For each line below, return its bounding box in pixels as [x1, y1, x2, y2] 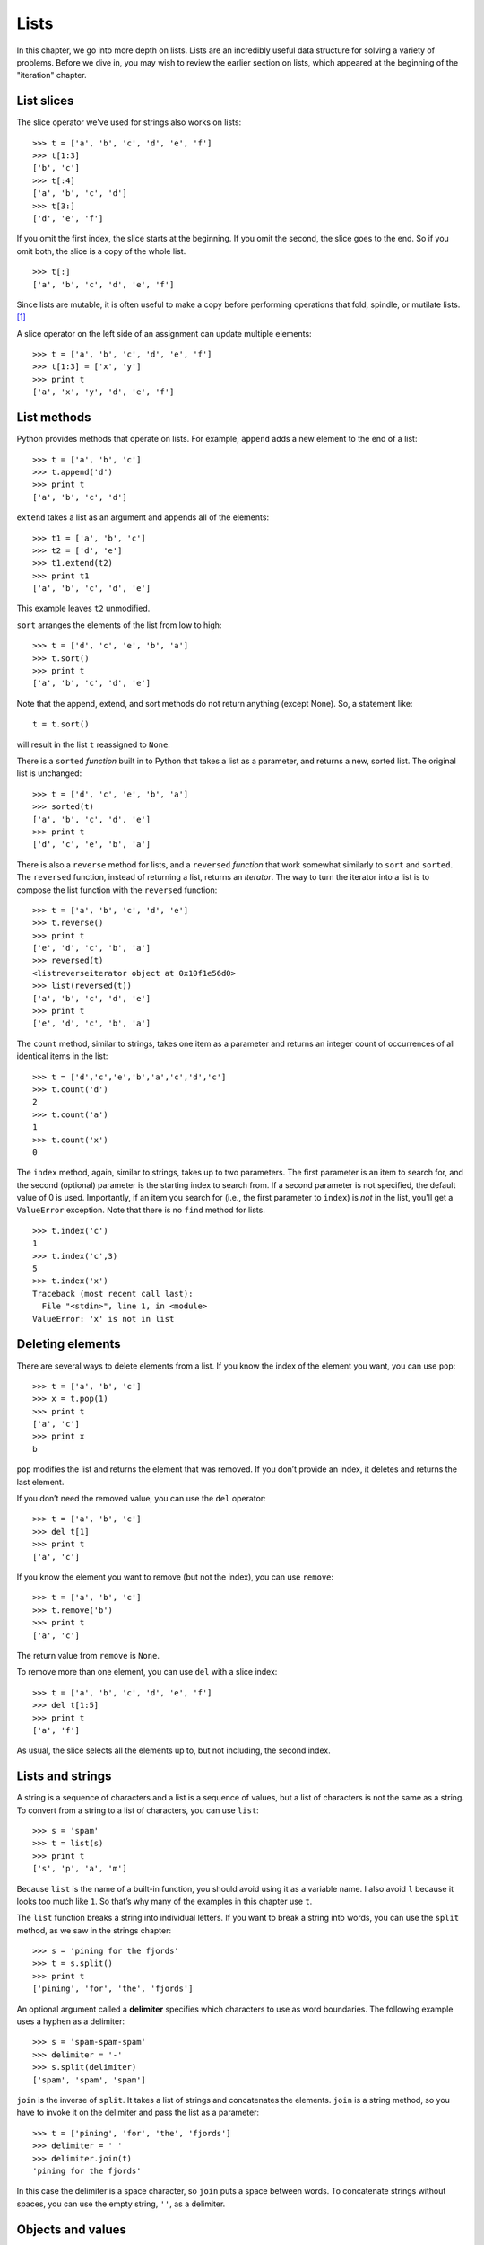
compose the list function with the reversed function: [16, 885, 218, 895]
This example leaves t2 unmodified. [16, 603, 151, 614]
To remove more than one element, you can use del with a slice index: [16, 1667, 278, 1677]
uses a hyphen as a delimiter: [16, 2016, 125, 2027]
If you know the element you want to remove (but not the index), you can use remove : [16, 1571, 334, 1582]
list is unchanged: [16, 768, 82, 779]
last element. [16, 1476, 65, 1487]
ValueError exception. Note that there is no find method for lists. [16, 1204, 266, 1216]
